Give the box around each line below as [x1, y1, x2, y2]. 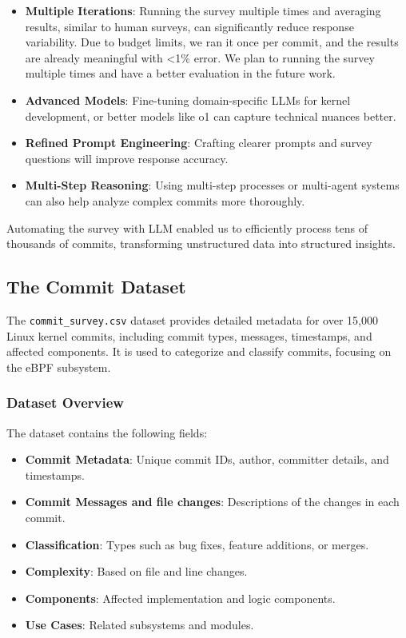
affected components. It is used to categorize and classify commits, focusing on [6, 343, 392, 360]
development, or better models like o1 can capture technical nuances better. [25, 107, 396, 124]
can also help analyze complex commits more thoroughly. [25, 192, 305, 209]
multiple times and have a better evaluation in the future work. [25, 65, 336, 82]
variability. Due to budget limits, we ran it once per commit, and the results [25, 34, 399, 50]
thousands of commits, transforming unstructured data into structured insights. [6, 235, 396, 252]
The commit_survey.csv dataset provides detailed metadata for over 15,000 [6, 311, 378, 328]
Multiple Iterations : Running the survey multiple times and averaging [25, 2, 381, 18]
